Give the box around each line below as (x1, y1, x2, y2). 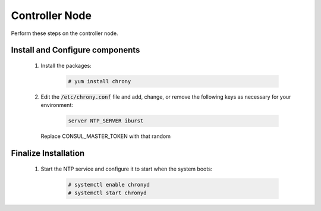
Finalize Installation (11, 149, 85, 159)
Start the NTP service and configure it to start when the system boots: (40, 165, 213, 172)
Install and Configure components (11, 45, 140, 55)
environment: (40, 102, 74, 109)
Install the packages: (40, 62, 92, 69)
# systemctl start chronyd (68, 190, 147, 196)
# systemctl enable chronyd (68, 181, 150, 188)
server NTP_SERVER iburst (68, 118, 144, 124)
